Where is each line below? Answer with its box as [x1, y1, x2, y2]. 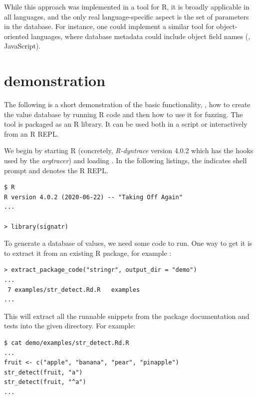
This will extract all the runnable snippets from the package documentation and [4, 310, 250, 321]
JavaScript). [4, 41, 41, 51]
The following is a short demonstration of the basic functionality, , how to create [4, 99, 251, 110]
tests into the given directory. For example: [4, 320, 136, 331]
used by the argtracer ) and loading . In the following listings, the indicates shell [4, 155, 247, 166]
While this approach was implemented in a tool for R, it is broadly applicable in [4, 2, 250, 12]
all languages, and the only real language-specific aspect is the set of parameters [4, 11, 249, 22]
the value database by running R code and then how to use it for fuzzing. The [4, 109, 243, 119]
